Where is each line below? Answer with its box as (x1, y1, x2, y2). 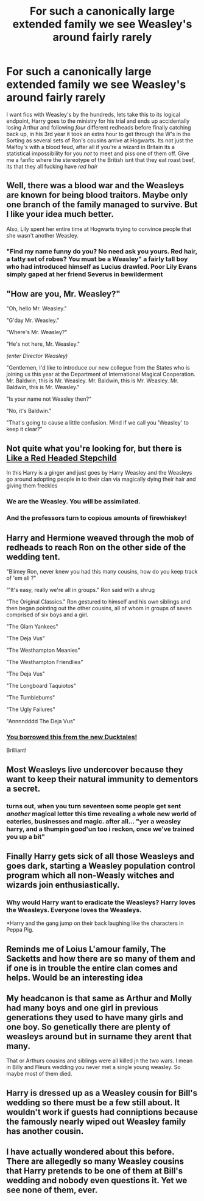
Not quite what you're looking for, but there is (6, 443, 182, 453)
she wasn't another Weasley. (6, 232, 79, 239)
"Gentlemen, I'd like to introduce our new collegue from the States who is (6, 364, 190, 371)
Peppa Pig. (6, 926, 34, 933)
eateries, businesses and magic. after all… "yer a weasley (6, 817, 181, 825)
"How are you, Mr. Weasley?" (6, 289, 121, 299)
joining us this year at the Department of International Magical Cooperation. (6, 371, 196, 378)
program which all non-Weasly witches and (6, 870, 175, 880)
